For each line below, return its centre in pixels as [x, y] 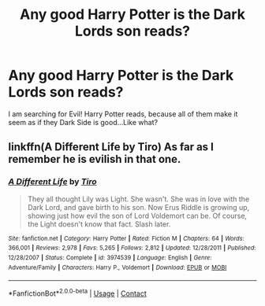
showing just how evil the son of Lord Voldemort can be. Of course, [137, 216]
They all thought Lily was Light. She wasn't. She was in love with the [138, 199]
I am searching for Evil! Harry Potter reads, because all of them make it [123, 114]
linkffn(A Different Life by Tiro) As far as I [111, 147]
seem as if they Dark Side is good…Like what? [83, 122]
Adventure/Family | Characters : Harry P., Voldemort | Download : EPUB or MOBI [118, 267]
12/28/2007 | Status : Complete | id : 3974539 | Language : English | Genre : [110, 257]
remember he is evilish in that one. [95, 159]
